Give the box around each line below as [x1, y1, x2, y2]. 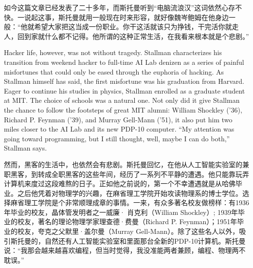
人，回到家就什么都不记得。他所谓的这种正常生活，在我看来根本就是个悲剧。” [4, 31, 249, 41]
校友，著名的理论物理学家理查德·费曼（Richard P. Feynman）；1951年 [17, 216, 237, 227]
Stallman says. [4, 143, 47, 153]
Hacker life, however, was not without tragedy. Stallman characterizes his [4, 47, 222, 57]
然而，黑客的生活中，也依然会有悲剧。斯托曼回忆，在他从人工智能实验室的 [4, 159, 242, 169]
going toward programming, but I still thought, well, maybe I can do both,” [4, 133, 230, 143]
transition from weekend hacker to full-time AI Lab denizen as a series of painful [4, 57, 244, 67]
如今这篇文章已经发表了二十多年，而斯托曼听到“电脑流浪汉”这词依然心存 [4, 2, 235, 12]
